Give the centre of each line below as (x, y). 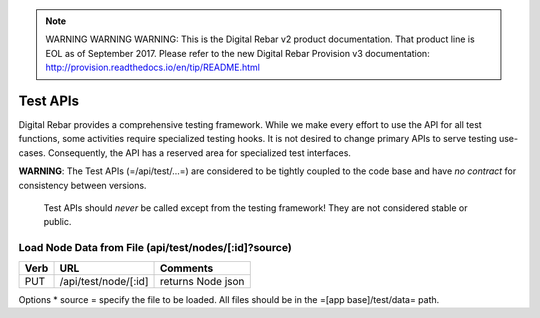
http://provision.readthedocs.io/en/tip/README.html (152, 67)
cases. (32, 152)
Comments (186, 268)
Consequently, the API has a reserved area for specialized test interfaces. (199, 152)
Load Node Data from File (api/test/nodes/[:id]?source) (155, 248)
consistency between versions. (82, 185)
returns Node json (202, 281)
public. (57, 222)
